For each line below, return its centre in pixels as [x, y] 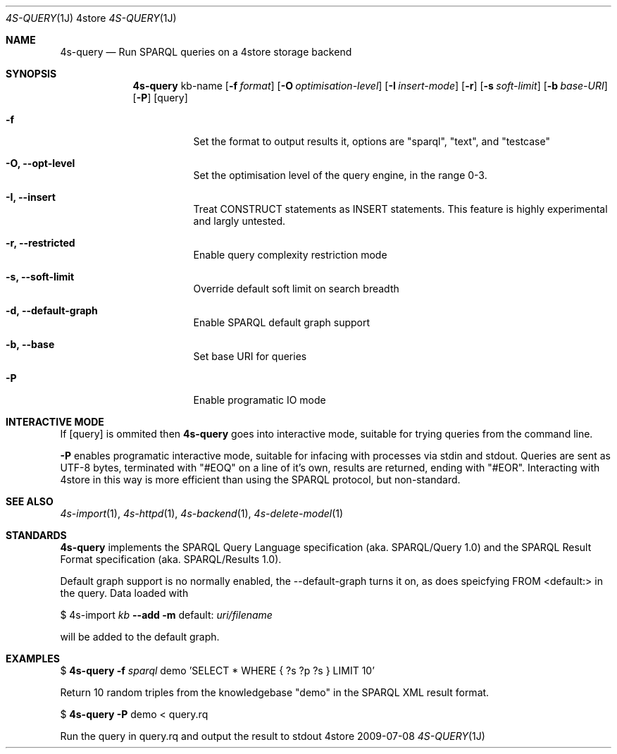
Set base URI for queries [250, 356]
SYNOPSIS [31, 74]
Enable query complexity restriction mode [290, 255]
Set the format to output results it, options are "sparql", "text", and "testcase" [372, 141]
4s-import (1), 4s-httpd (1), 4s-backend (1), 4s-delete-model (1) [202, 513]
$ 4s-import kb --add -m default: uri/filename [166, 615]
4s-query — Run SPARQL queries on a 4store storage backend [206, 52]
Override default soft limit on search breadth [296, 289]
